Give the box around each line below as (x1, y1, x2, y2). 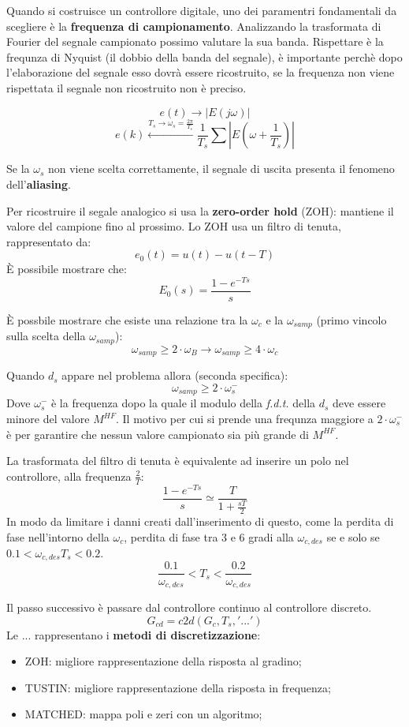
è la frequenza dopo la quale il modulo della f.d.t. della (50, 395, 316, 411)
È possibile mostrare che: (6, 260, 127, 277)
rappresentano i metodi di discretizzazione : (35, 626, 261, 643)
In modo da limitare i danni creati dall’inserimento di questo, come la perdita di (6, 512, 394, 529)
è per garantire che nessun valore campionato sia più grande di (6, 425, 309, 442)
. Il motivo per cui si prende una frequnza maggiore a (115, 410, 374, 427)
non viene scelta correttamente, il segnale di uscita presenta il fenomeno (47, 160, 395, 177)
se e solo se (326, 528, 380, 545)
